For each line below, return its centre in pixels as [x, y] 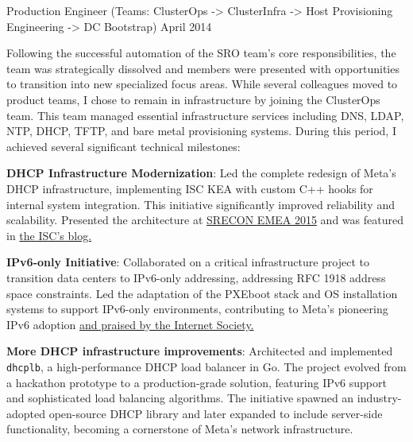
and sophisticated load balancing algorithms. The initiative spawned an [180, 398]
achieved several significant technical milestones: [124, 146]
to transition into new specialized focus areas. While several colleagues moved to [202, 84]
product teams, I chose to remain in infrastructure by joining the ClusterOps [193, 99]
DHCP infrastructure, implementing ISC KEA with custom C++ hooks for [190, 188]
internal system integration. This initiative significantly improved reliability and [201, 204]
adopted [26, 413]
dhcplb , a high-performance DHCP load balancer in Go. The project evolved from [206, 366]
